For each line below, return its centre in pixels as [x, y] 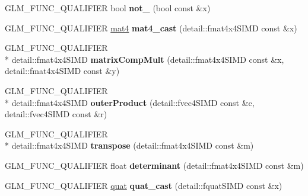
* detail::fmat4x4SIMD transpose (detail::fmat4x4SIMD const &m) [129, 145]
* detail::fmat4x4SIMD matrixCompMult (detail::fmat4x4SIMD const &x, [145, 59]
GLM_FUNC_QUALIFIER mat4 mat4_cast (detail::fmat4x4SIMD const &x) [151, 28]
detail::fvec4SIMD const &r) [56, 114]
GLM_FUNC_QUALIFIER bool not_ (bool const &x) [108, 8]
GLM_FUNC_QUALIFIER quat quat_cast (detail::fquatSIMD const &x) [144, 185]
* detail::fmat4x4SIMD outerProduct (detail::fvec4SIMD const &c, [130, 102]
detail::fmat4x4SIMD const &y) [62, 71]
